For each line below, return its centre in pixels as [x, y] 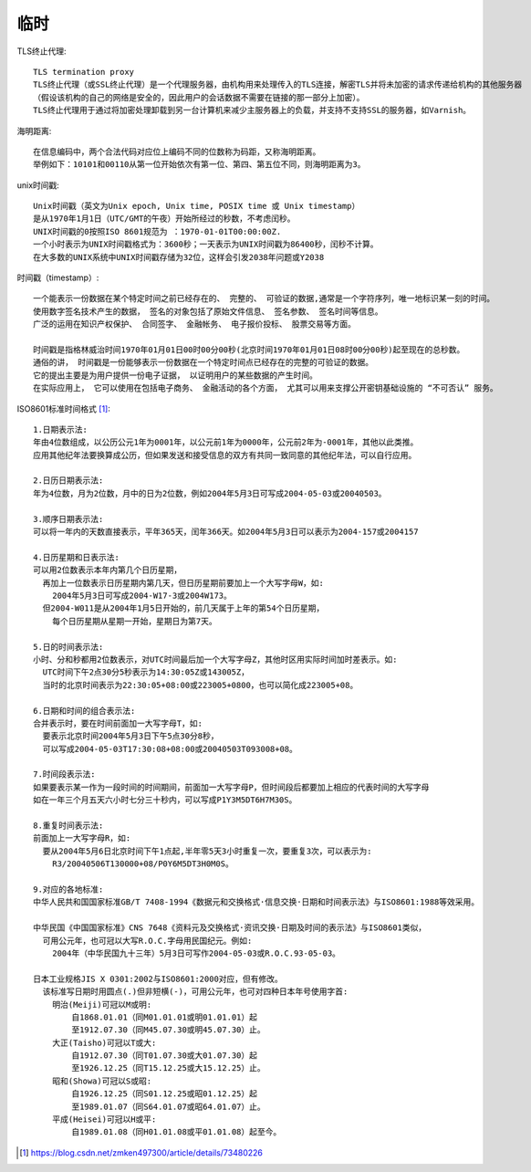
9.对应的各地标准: [68, 889]
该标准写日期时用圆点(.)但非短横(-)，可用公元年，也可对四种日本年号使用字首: [195, 992]
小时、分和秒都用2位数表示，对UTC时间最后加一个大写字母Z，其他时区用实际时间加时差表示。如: [215, 659]
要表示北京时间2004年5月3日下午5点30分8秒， [130, 736]
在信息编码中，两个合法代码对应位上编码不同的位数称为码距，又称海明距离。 [177, 152]
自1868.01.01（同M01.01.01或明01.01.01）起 [165, 1017]
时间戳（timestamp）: [58, 277]
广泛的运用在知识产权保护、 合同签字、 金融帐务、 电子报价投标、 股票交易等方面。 [194, 324]
